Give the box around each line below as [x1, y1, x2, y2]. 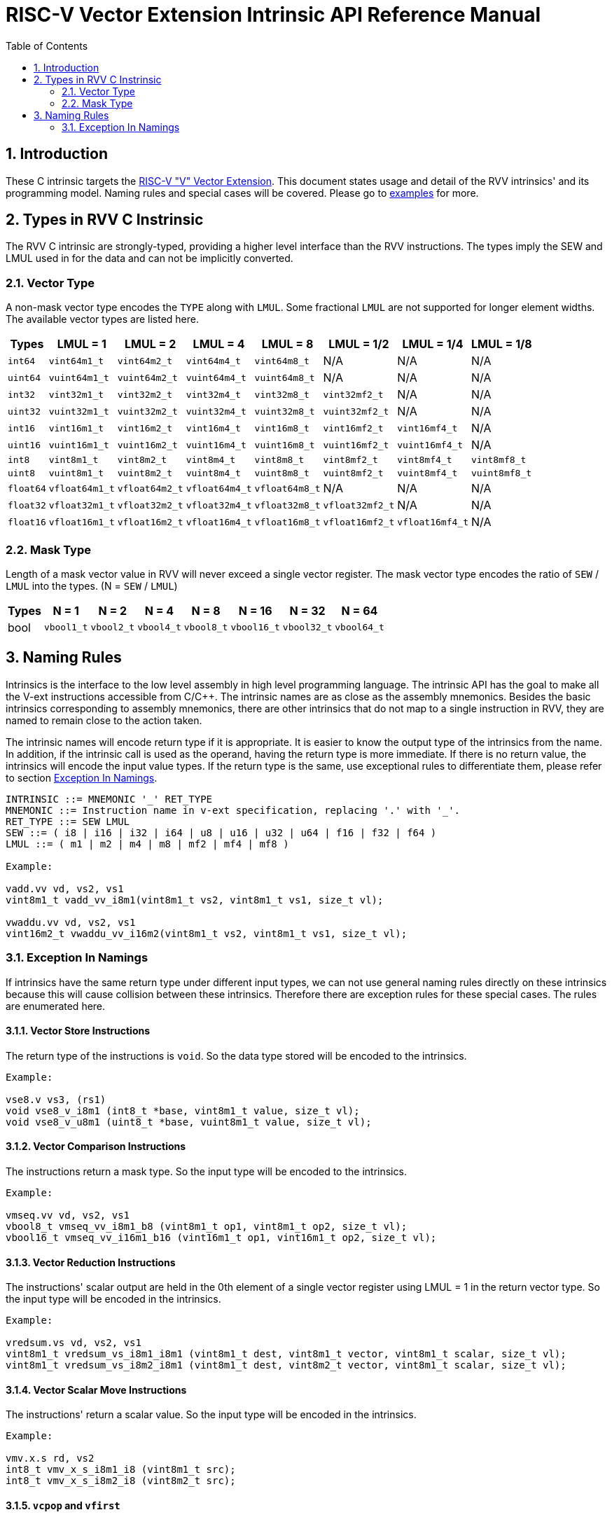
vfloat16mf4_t [397, 516, 468, 527]
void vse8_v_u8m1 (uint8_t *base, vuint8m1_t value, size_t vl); [6, 1116, 372, 1128]
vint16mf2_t [323, 422, 384, 434]
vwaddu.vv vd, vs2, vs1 [6, 916, 136, 928]
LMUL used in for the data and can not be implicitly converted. [6, 252, 293, 265]
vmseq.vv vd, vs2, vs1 [6, 1209, 130, 1221]
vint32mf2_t [323, 389, 384, 400]
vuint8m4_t [186, 468, 241, 479]
